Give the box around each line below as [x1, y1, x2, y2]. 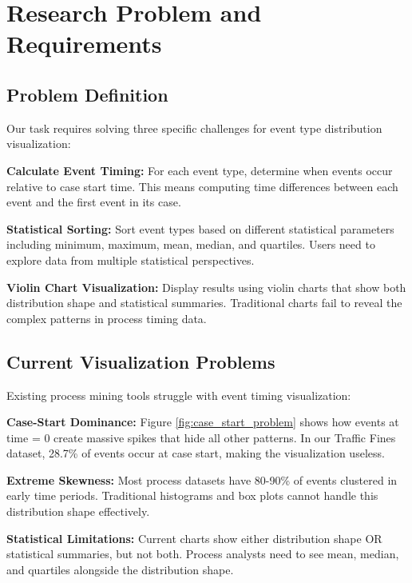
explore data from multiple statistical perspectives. [6, 251, 255, 268]
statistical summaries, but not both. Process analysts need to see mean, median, [6, 545, 399, 562]
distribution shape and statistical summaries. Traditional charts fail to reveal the [6, 294, 402, 311]
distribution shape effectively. [6, 503, 150, 520]
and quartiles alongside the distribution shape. [6, 561, 234, 577]
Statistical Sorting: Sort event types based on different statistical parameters [6, 220, 394, 237]
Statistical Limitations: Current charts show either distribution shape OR [6, 529, 382, 546]
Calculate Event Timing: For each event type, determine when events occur [6, 162, 393, 178]
